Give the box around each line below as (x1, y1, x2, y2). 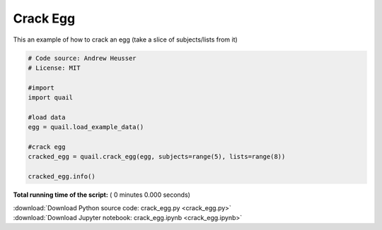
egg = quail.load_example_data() (28, 123, 144, 131)
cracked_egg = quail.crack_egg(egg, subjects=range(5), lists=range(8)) (28, 152, 286, 161)
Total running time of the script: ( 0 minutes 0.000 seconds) (13, 190, 191, 199)
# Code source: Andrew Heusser (28, 54, 137, 62)
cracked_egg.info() (28, 173, 95, 181)
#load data (28, 113, 66, 121)
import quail (28, 94, 74, 102)
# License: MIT (28, 63, 81, 72)
